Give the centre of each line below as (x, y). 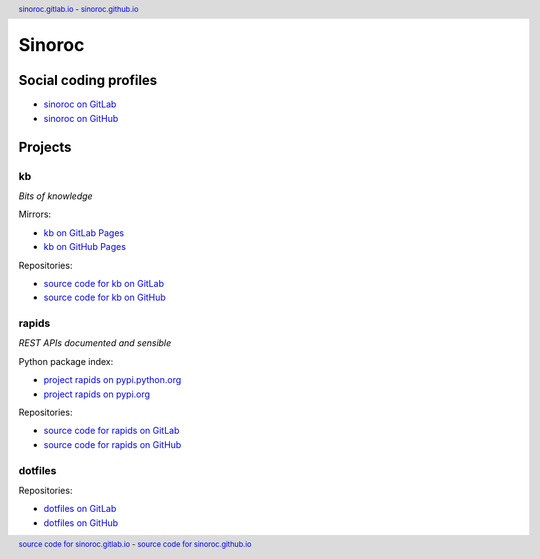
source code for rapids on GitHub (112, 444)
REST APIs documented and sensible (95, 343)
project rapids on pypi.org (96, 394)
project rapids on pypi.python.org (112, 380)
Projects (45, 146)
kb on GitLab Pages (84, 232)
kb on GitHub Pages (85, 247)
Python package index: (66, 361)
